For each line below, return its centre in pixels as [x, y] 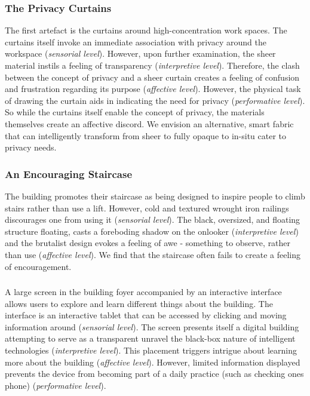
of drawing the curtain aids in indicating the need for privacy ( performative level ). [155, 100]
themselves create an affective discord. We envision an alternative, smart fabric [149, 123]
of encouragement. [38, 266]
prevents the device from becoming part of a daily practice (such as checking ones [154, 374]
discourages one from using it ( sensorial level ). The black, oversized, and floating [153, 220]
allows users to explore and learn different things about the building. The [139, 303]
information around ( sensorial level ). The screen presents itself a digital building [152, 326]
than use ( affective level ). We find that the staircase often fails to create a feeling [153, 254]
